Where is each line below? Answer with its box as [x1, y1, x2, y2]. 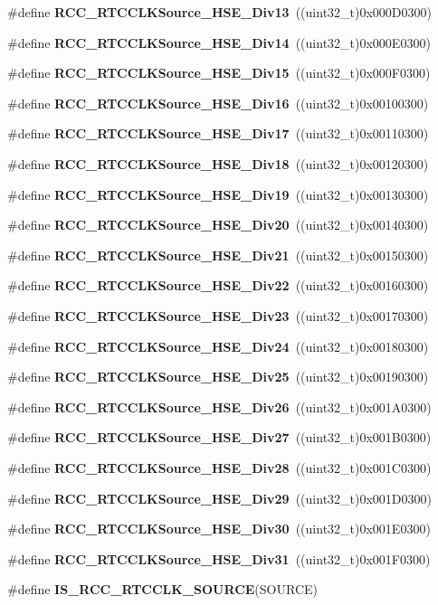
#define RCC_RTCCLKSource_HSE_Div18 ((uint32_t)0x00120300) [7, 154, 429, 173]
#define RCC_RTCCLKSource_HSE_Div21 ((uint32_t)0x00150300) [7, 245, 429, 264]
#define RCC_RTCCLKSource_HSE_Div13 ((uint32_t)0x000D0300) [7, 3, 433, 21]
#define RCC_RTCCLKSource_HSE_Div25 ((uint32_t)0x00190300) [7, 367, 429, 386]
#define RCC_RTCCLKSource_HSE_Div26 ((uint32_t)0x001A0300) [7, 397, 432, 416]
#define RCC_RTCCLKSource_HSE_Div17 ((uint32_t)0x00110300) [7, 124, 429, 143]
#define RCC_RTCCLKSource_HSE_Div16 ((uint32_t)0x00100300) [7, 93, 429, 112]
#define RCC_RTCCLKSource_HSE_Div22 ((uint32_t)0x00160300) [7, 276, 429, 295]
